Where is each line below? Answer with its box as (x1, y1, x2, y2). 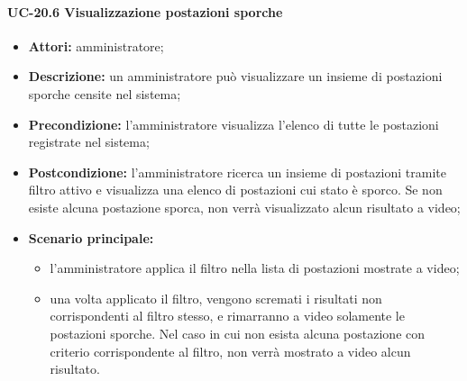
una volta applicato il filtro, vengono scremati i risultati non (50, 288, 382, 307)
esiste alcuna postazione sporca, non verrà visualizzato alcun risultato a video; (28, 197, 461, 216)
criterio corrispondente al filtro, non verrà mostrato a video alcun (50, 341, 411, 360)
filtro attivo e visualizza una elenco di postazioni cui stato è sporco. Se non (28, 180, 443, 199)
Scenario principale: (28, 228, 154, 247)
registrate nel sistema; (28, 132, 150, 151)
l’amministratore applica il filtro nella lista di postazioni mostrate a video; (50, 259, 460, 277)
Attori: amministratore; (28, 36, 164, 55)
